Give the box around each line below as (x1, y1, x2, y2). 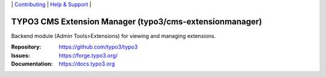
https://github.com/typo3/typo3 (59, 43, 138, 51)
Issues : (11, 52, 30, 59)
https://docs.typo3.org (59, 60, 115, 67)
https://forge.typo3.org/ (59, 52, 118, 59)
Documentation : (11, 60, 53, 67)
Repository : (11, 43, 42, 51)
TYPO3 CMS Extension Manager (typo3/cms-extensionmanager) (11, 16, 263, 26)
